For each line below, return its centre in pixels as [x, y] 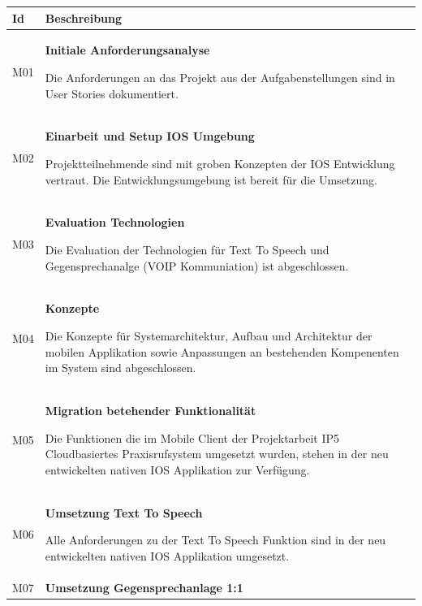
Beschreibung [84, 17]
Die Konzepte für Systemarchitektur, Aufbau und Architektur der [209, 336]
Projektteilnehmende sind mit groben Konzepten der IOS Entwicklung [220, 163]
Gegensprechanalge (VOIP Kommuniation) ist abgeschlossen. [197, 265]
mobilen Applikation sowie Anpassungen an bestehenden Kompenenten [222, 351]
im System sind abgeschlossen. [121, 368]
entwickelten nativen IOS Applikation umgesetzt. [167, 555]
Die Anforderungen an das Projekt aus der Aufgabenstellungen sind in [220, 77]
